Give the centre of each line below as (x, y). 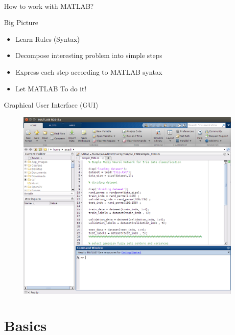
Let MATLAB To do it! (51, 88)
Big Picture (21, 22)
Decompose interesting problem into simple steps (89, 55)
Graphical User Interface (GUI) (51, 105)
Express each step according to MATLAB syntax (89, 71)
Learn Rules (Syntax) (47, 39)
